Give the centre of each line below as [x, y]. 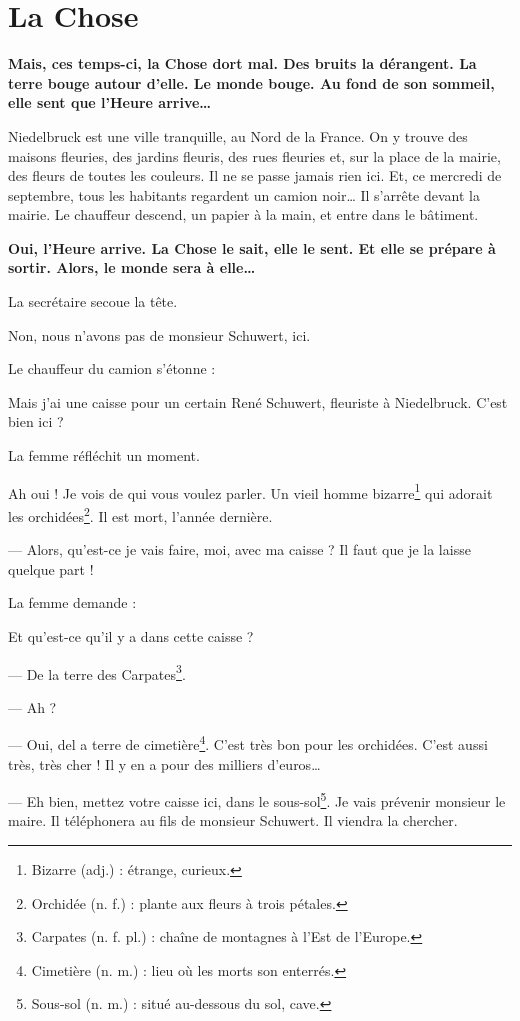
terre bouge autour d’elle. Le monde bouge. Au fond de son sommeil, [251, 82]
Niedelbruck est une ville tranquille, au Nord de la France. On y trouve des [238, 135]
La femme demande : [72, 602]
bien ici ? [36, 421]
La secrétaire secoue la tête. [93, 301]
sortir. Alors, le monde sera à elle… [132, 267]
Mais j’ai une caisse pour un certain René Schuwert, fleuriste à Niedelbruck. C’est [258, 401]
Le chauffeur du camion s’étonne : [112, 368]
